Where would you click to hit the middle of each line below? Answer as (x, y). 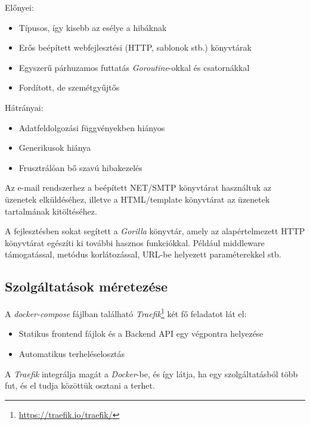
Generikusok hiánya (55, 148)
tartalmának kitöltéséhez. (51, 211)
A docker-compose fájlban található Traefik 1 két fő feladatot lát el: (126, 313)
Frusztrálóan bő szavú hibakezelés (80, 167)
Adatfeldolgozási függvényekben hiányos (92, 127)
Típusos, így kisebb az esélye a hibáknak (93, 27)
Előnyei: (19, 7)
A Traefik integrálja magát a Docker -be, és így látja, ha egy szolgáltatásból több (151, 373)
